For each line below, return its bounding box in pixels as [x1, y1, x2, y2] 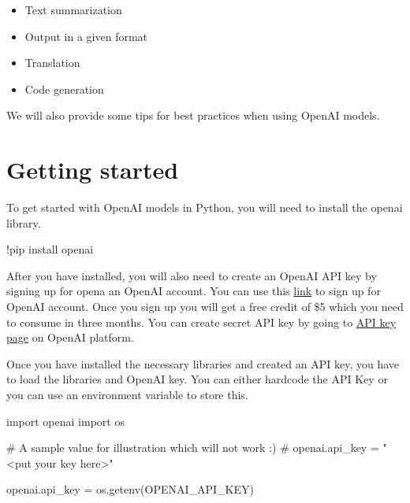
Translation [24, 54, 80, 71]
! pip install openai [6, 241, 94, 257]
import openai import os [6, 412, 125, 429]
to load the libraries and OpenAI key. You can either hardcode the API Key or [6, 371, 388, 387]
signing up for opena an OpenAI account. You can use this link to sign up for [6, 283, 381, 299]
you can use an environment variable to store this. [6, 386, 248, 403]
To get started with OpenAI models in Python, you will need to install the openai [6, 199, 403, 216]
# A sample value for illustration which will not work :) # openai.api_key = [6, 439, 379, 456]
